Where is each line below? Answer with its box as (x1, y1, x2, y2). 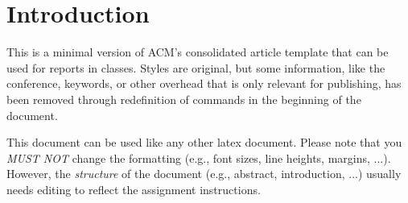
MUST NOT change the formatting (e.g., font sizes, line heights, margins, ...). (6, 149, 391, 166)
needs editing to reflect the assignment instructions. (6, 180, 261, 197)
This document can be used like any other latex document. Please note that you (6, 134, 402, 151)
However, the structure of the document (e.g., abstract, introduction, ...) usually (6, 165, 402, 182)
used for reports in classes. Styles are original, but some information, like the (6, 59, 385, 76)
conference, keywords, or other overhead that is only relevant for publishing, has (6, 75, 402, 92)
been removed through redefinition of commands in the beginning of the (6, 90, 361, 107)
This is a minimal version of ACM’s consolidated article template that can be (6, 43, 389, 60)
